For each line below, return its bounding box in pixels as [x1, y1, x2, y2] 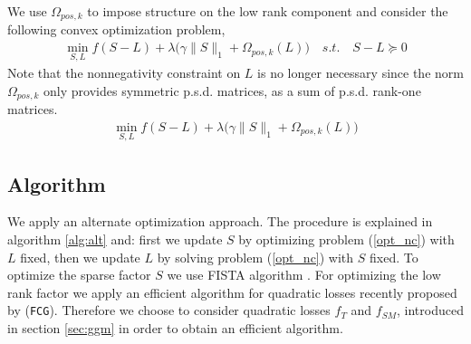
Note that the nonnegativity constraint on [7, 63, 241, 82]
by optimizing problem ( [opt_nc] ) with [238, 229, 455, 248]
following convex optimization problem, [7, 20, 226, 39]
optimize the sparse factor [7, 265, 151, 284]
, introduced [396, 301, 464, 320]
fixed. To [370, 247, 418, 266]
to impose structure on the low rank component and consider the [87, 2, 448, 20]
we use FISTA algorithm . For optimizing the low [167, 265, 441, 284]
